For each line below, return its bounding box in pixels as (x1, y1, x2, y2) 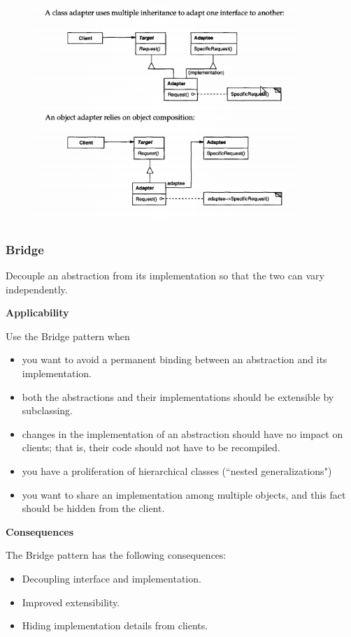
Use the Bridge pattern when (6, 328, 130, 343)
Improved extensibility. (22, 594, 120, 609)
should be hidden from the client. (22, 501, 165, 515)
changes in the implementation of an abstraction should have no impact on (22, 426, 343, 441)
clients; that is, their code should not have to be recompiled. (22, 440, 280, 455)
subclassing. (22, 403, 73, 418)
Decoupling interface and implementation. (22, 571, 201, 585)
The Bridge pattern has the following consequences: (6, 548, 227, 562)
